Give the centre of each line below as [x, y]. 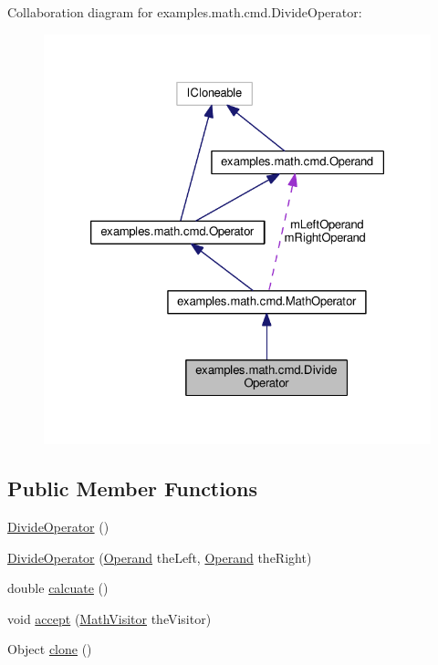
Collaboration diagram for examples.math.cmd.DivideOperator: [185, 12]
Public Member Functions [132, 488]
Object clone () [50, 649]
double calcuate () [58, 588]
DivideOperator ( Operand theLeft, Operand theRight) [160, 557]
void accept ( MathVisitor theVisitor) [109, 618]
